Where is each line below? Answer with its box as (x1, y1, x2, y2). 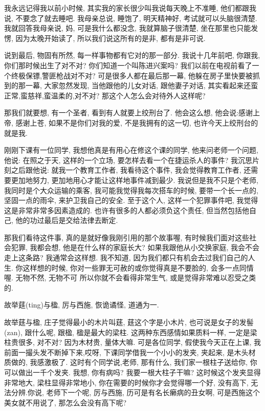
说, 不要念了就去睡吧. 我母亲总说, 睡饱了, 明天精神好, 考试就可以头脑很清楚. (4, 12, 257, 23)
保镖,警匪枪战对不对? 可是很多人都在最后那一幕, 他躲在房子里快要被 (25, 70, 253, 80)
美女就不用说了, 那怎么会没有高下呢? (4, 397, 127, 407)
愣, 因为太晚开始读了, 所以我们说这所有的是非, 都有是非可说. (4, 32, 206, 43)
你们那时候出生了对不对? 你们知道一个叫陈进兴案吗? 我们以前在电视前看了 (4, 59, 252, 70)
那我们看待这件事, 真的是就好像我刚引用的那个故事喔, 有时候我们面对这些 (4, 232, 250, 242)
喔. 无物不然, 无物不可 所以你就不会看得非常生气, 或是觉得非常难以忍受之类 (4, 272, 256, 283)
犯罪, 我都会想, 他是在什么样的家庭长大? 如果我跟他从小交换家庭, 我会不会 (11, 242, 259, 253)
